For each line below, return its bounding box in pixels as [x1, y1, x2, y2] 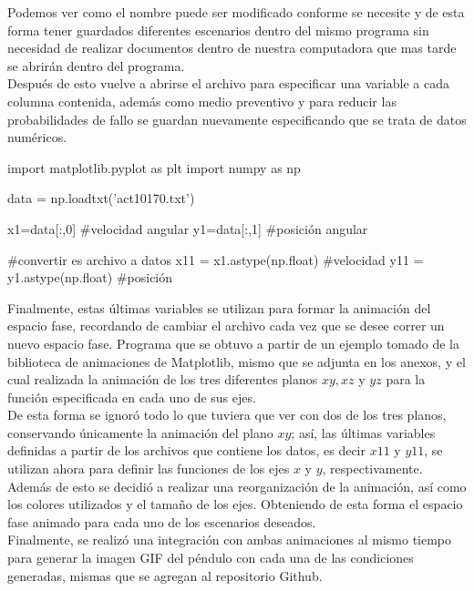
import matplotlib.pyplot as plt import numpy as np [7, 158, 301, 177]
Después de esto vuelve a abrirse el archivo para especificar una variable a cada [7, 74, 449, 93]
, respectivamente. [322, 459, 423, 478]
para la [386, 370, 426, 389]
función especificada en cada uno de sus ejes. [7, 387, 256, 406]
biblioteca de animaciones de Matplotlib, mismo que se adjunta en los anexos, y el [7, 352, 466, 371]
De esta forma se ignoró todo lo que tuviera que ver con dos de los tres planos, [7, 405, 447, 424]
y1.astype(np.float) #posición [7, 268, 173, 287]
